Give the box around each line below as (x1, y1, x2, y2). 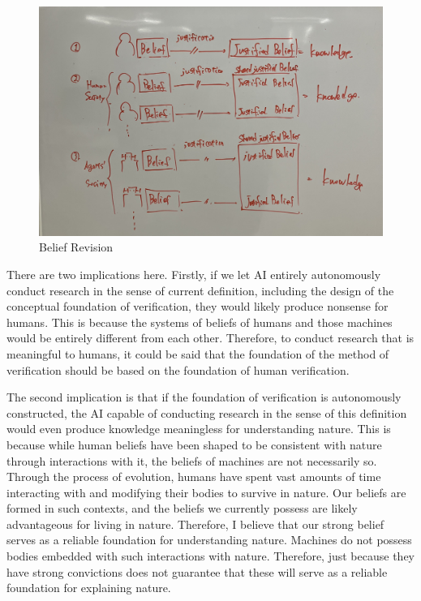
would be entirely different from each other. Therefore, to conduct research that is (6, 329, 415, 346)
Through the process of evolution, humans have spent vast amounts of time (6, 468, 381, 485)
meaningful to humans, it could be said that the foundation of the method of (6, 345, 389, 362)
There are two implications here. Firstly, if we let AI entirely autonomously (6, 265, 381, 282)
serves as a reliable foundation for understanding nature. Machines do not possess (6, 531, 412, 548)
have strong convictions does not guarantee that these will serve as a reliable (6, 563, 388, 580)
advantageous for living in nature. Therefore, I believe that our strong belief (6, 515, 384, 532)
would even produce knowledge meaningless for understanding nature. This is (6, 420, 391, 437)
